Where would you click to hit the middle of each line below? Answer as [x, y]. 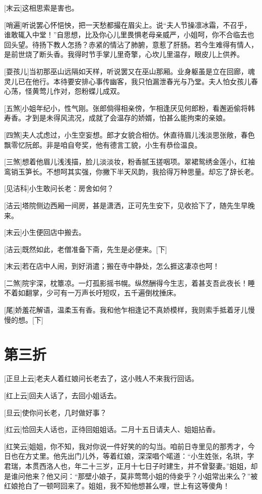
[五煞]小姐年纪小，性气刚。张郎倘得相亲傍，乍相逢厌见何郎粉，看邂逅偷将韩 [129, 108]
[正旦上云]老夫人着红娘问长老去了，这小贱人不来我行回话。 [101, 378]
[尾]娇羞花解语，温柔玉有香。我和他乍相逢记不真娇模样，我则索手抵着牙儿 [126, 310]
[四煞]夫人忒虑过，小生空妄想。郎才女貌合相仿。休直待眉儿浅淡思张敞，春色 [129, 134]
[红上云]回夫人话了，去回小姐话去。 [62, 395]
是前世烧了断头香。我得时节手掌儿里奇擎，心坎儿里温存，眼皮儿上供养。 [124, 54]
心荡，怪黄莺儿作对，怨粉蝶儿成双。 [64, 91]
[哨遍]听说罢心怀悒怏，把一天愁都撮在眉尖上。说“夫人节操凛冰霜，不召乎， [128, 24]
